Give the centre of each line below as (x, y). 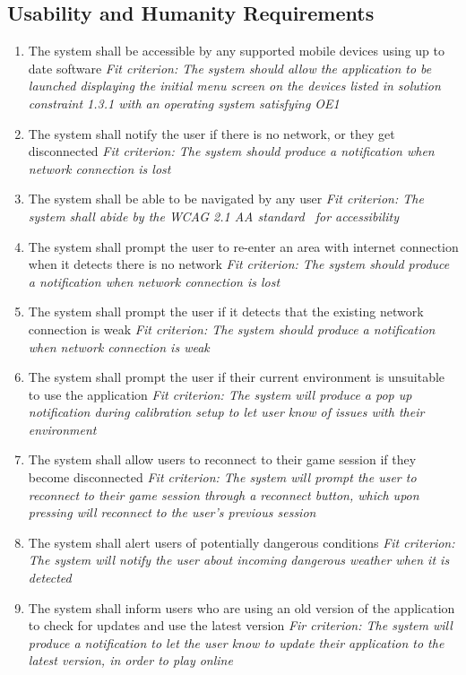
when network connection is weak (119, 346)
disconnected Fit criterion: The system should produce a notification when (231, 151)
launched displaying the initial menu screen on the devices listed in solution (234, 86)
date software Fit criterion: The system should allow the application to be (230, 68)
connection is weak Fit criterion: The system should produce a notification (232, 329)
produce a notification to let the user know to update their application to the (236, 642)
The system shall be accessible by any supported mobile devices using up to (236, 51)
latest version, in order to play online (130, 660)
